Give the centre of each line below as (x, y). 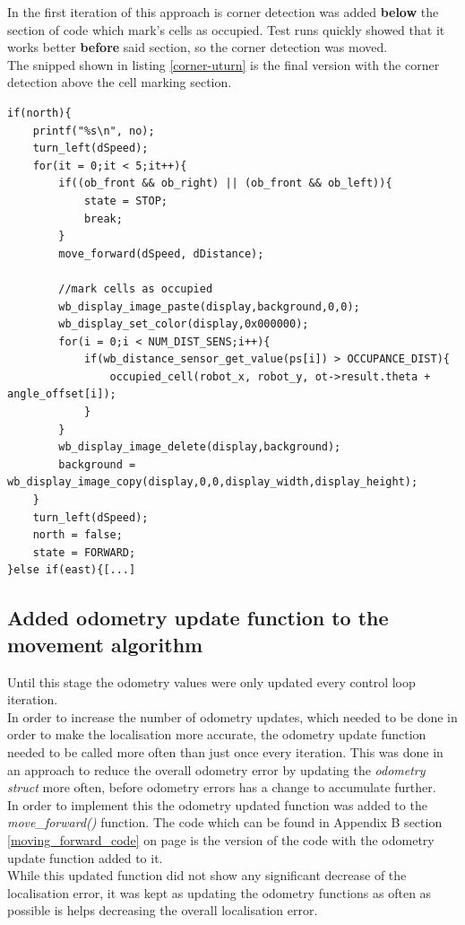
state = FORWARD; (84, 552)
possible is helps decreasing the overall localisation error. (163, 910)
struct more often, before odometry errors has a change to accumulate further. (222, 787)
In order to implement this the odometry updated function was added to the (217, 804)
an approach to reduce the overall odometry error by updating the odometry (216, 769)
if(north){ (39, 113)
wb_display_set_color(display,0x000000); (184, 324)
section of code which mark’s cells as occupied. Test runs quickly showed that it (226, 29)
